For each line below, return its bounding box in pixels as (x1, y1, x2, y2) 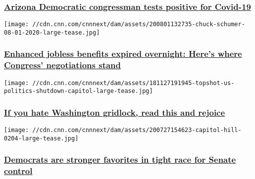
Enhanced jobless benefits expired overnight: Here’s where (4, 47, 242, 60)
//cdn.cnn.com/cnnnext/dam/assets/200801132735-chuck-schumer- (32, 21, 245, 28)
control (4, 165, 33, 177)
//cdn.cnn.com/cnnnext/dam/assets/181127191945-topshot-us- (32, 79, 235, 87)
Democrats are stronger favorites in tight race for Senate (4, 153, 236, 166)
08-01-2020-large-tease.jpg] (4, 29, 100, 36)
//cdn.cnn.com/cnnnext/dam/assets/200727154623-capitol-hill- (32, 127, 242, 134)
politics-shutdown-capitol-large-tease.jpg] (4, 88, 153, 95)
